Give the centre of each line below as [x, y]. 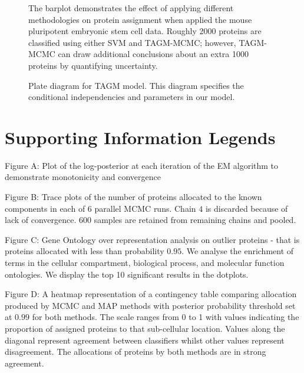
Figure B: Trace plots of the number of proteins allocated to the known [133, 197]
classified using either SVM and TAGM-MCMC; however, [132, 42]
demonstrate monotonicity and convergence [83, 177]
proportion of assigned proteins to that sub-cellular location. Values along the [145, 328]
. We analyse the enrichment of [238, 251]
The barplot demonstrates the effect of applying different [131, 8]
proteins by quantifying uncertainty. [93, 65]
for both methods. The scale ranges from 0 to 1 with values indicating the [166, 317]
